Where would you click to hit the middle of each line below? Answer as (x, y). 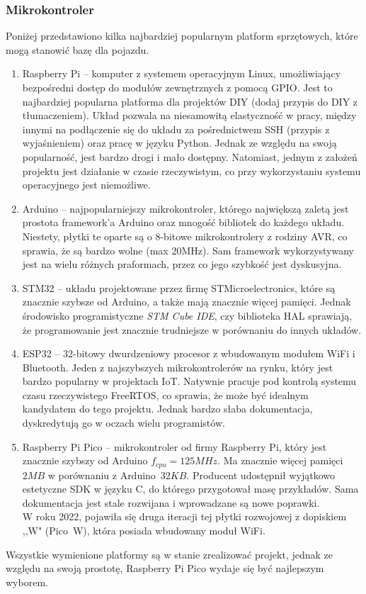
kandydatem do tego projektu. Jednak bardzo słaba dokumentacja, (167, 409)
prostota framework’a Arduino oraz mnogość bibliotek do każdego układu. (183, 222)
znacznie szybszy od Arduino (85, 460)
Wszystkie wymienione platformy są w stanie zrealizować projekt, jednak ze (169, 554)
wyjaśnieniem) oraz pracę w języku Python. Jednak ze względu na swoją (179, 143)
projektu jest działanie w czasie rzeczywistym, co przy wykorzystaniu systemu (191, 170)
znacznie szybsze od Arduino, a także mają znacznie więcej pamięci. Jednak (187, 302)
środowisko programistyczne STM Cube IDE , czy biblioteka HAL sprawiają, (187, 315)
